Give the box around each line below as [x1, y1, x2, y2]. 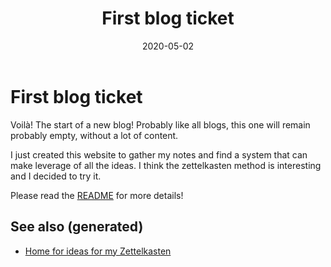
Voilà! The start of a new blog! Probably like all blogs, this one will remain [10, 118, 311, 131]
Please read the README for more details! [10, 189, 184, 201]
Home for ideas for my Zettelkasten [24, 245, 172, 257]
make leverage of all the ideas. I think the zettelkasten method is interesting [10, 159, 322, 171]
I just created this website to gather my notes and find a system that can [10, 148, 308, 161]
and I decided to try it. [10, 170, 102, 182]
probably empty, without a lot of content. [10, 129, 179, 141]
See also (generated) [10, 218, 144, 236]
